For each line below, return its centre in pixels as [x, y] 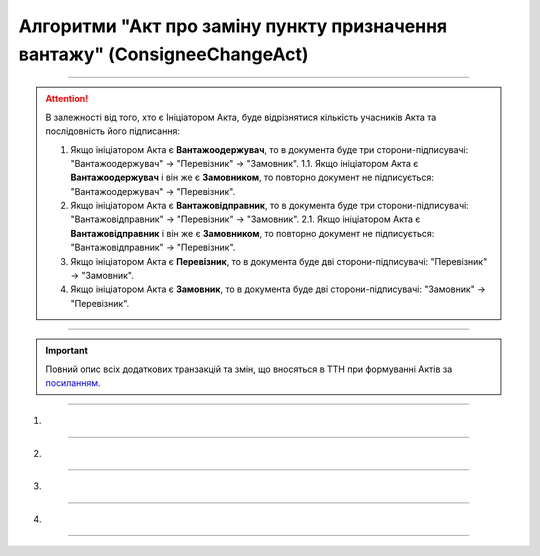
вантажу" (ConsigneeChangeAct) [163, 54]
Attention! [67, 99]
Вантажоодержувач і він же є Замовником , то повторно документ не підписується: [252, 177]
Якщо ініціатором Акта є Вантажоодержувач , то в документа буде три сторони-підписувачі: [269, 149]
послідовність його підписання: [112, 131]
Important [67, 351]
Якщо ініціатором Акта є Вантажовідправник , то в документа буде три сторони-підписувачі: [269, 206]
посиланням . [73, 382]
